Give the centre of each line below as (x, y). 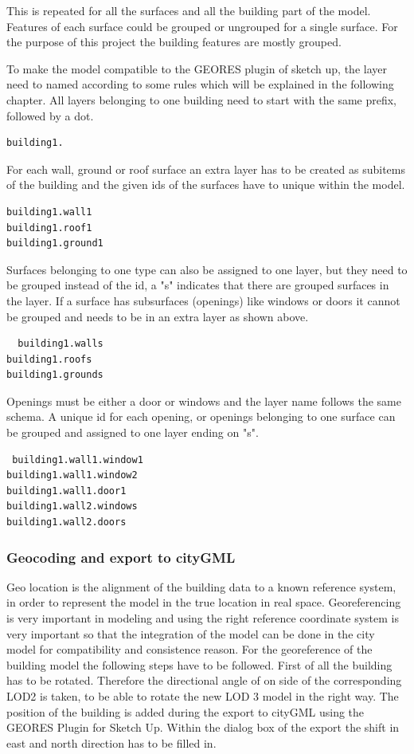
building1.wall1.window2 (72, 475)
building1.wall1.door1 (66, 491)
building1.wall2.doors (66, 522)
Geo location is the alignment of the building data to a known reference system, (201, 586)
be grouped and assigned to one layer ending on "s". (133, 432)
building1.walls (61, 344)
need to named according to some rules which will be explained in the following (200, 84)
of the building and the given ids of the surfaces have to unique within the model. (206, 185)
